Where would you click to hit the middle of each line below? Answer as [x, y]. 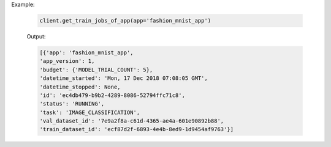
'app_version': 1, [67, 61]
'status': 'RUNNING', [72, 104]
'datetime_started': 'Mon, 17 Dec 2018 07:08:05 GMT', [124, 78]
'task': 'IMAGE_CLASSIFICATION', [90, 112]
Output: [36, 36]
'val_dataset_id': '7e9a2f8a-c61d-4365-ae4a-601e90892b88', [132, 121]
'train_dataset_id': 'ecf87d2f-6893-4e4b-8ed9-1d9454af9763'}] [137, 129]
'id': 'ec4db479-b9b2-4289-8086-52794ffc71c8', [112, 95]
